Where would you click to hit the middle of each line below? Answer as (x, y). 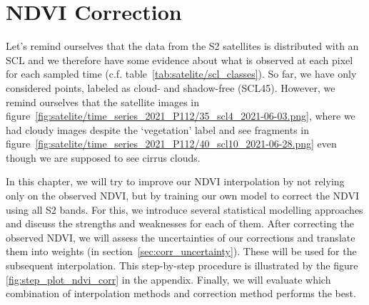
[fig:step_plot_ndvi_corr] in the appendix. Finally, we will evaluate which (168, 279)
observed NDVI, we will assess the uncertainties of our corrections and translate (181, 237)
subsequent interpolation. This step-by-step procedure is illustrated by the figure (182, 265)
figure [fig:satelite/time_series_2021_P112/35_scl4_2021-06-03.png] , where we (181, 116)
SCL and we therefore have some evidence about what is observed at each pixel (180, 60)
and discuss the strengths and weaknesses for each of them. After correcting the (180, 223)
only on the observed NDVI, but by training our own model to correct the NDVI (182, 196)
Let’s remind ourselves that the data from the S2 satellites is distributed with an (182, 46)
